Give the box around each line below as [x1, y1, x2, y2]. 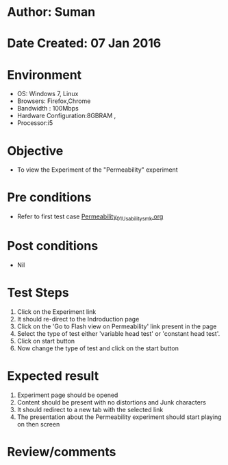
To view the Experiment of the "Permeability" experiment [16, 166, 178, 174]
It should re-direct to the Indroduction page [16, 315, 140, 323]
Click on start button [16, 337, 75, 345]
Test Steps [7, 285, 70, 301]
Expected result [7, 368, 99, 384]
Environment [7, 67, 82, 82]
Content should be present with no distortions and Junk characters [16, 398, 207, 406]
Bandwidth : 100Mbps [16, 104, 79, 113]
